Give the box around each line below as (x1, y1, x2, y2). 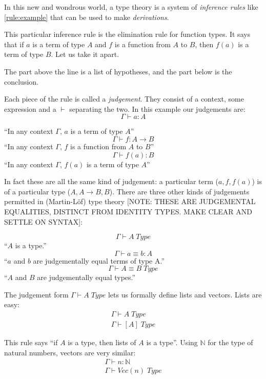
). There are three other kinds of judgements (109, 186, 250, 196)
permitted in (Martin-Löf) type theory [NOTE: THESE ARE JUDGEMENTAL (4, 196, 256, 207)
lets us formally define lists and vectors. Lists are (108, 289, 262, 300)
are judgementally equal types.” (37, 272, 136, 283)
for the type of (208, 337, 253, 348)
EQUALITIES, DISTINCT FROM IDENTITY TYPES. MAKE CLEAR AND (4, 206, 252, 216)
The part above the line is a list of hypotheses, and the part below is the (4, 66, 232, 76)
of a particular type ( (4, 186, 71, 196)
